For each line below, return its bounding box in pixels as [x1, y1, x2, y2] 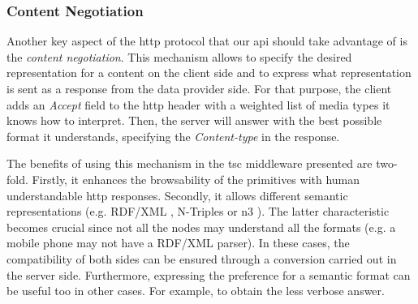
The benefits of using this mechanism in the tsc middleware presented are [6, 155, 373, 172]
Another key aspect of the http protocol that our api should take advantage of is [6, 32, 407, 49]
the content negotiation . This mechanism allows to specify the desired [6, 48, 352, 65]
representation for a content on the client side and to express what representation [6, 64, 412, 81]
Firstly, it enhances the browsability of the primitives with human [32, 170, 360, 187]
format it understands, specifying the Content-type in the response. [6, 127, 340, 144]
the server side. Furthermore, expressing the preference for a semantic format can [6, 266, 411, 283]
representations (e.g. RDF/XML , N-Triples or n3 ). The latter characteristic [6, 203, 390, 220]
